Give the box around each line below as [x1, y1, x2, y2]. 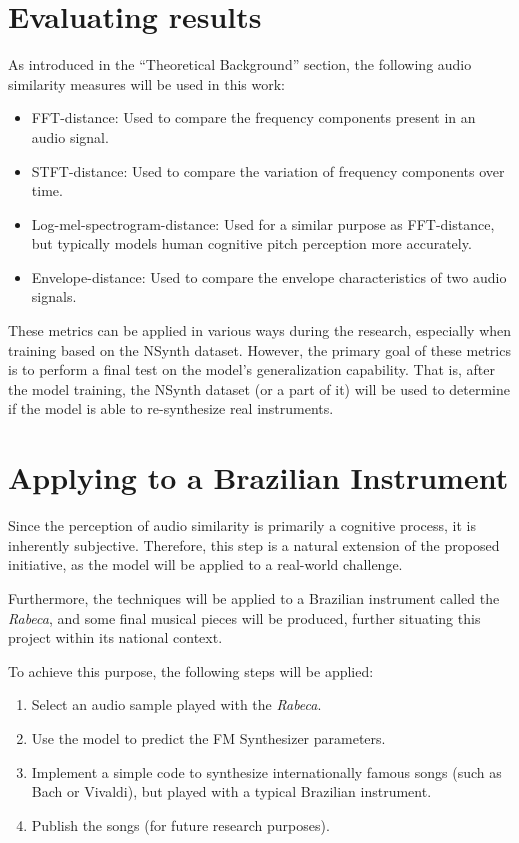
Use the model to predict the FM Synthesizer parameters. [31, 727, 386, 748]
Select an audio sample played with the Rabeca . [31, 694, 322, 715]
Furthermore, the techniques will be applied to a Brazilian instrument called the [8, 587, 500, 608]
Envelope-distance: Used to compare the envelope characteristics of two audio [31, 266, 507, 287]
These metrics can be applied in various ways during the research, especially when [8, 320, 512, 341]
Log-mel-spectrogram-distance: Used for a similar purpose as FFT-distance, [31, 213, 495, 234]
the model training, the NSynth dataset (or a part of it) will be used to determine [8, 378, 510, 399]
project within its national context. [8, 627, 223, 648]
